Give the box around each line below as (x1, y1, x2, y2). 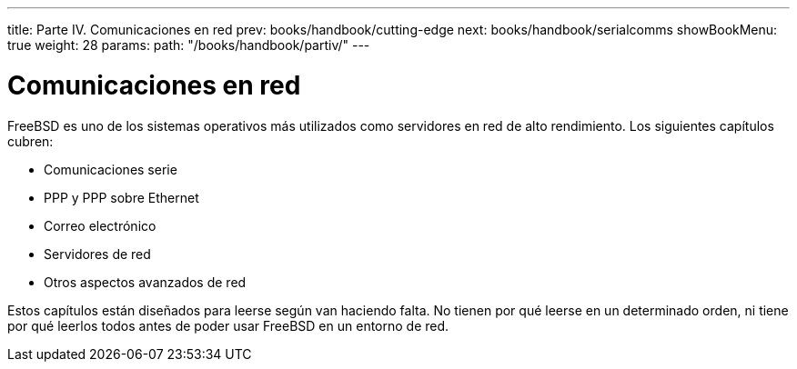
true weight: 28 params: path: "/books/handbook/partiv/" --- (7, 37, 370, 53)
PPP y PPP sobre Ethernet (44, 189, 199, 205)
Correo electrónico (44, 217, 156, 234)
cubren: (7, 133, 54, 149)
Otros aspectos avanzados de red (44, 274, 247, 290)
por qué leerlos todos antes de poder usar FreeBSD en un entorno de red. (7, 317, 449, 334)
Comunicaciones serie (44, 161, 177, 177)
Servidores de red (44, 245, 151, 262)
